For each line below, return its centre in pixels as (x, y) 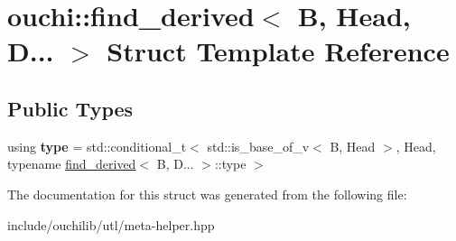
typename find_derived (72, 164)
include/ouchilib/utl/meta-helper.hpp (111, 224)
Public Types (70, 108)
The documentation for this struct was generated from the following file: (207, 194)
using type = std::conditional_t (97, 146)
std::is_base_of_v (258, 146)
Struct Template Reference (278, 51)
